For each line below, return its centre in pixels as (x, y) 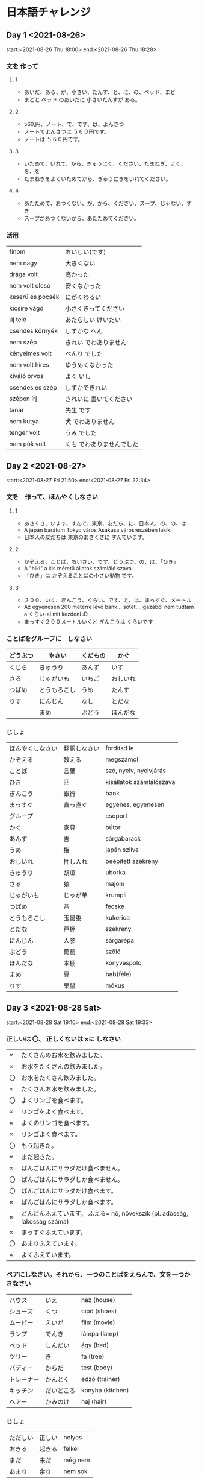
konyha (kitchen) (105, 1390)
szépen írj (23, 399)
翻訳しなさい (82, 748)
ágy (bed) (95, 1345)
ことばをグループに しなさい (49, 639)
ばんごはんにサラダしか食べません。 (72, 1180)
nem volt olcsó (30, 285)
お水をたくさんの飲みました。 (64, 1067)
